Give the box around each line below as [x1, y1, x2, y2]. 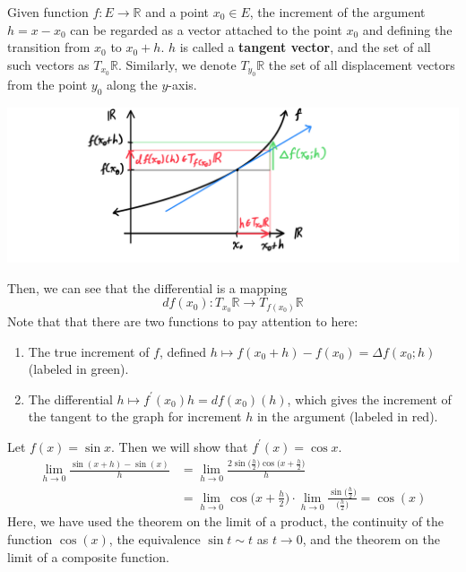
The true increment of [28, 342, 150, 360]
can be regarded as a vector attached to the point [70, 20, 342, 39]
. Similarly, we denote [117, 55, 237, 74]
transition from [7, 38, 91, 56]
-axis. [168, 75, 197, 94]
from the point [7, 75, 88, 94]
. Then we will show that [111, 437, 248, 455]
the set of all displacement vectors [268, 55, 455, 74]
